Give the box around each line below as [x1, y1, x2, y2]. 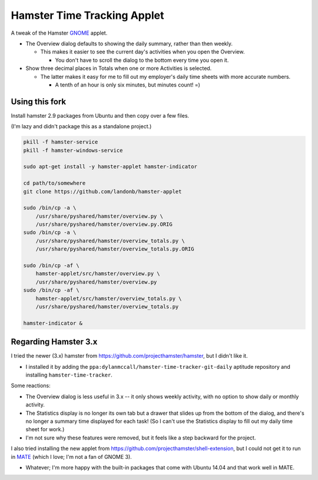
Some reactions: [11, 382, 51, 389]
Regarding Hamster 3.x [11, 337, 98, 347]
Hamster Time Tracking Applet [11, 9, 164, 22]
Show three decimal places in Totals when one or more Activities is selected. [25, 65, 212, 72]
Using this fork [11, 96, 67, 106]
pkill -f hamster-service [23, 139, 98, 145]
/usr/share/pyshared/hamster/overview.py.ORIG [35, 221, 173, 228]
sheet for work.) [25, 426, 65, 433]
